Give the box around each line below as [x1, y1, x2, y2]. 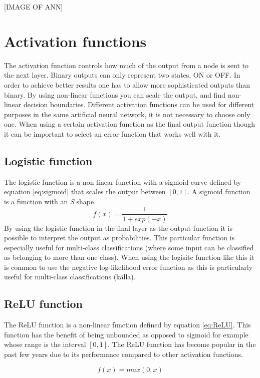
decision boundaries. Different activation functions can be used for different [23, 99, 254, 110]
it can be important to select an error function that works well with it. [4, 128, 221, 139]
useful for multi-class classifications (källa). [4, 271, 136, 282]
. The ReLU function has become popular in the [108, 339, 256, 349]
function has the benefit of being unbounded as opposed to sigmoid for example [4, 329, 248, 339]
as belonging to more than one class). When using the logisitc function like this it [4, 252, 254, 262]
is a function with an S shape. [4, 196, 96, 206]
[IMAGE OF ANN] [4, 2, 63, 12]
